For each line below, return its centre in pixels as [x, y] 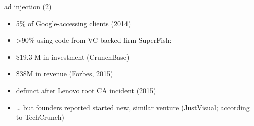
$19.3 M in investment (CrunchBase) [73, 57]
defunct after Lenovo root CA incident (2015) [86, 90]
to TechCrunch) [40, 117]
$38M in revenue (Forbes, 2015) [65, 74]
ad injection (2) [28, 6]
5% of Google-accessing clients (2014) [73, 23]
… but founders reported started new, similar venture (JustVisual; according [133, 107]
